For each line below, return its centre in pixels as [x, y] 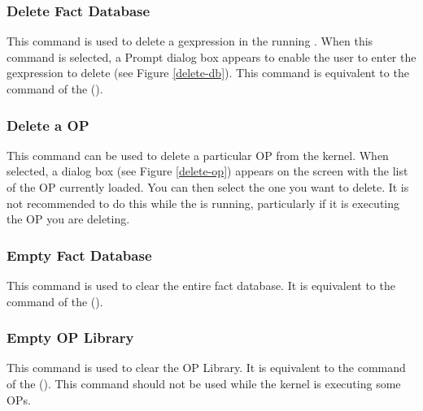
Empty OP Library [70, 337]
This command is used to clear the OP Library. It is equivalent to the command [206, 368]
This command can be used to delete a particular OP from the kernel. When [198, 155]
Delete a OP [48, 125]
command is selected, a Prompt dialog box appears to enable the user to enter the [211, 56]
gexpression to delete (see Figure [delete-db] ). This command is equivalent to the [208, 73]
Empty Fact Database [79, 255]
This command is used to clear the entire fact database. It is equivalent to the [201, 285]
